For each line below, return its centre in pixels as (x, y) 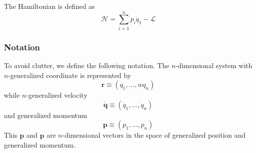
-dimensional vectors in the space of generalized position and (154, 135)
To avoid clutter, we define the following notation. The (87, 65)
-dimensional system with (214, 65)
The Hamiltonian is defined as (50, 6)
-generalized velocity (57, 95)
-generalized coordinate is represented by (70, 75)
